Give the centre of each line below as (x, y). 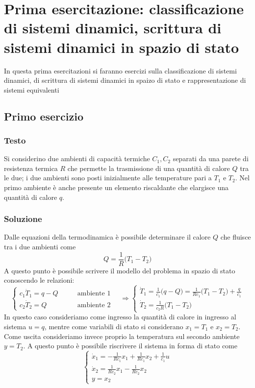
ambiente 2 (94, 305)
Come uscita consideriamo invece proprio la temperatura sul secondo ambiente (122, 336)
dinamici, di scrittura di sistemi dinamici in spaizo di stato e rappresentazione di (125, 80)
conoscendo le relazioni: (39, 280)
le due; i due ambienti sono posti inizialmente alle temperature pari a (108, 178)
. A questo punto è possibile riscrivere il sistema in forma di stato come (130, 346)
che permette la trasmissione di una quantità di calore (149, 168)
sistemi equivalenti (32, 89)
